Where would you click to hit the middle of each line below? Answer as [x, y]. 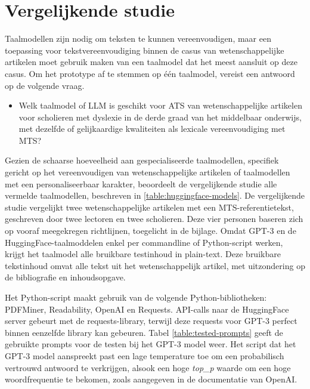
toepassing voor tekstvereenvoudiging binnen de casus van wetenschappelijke [145, 50]
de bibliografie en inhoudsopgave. [65, 277]
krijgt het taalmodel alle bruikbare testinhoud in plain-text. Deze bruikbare [143, 254]
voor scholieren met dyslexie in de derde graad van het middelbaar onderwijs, [160, 117]
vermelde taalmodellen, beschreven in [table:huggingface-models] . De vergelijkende [155, 195]
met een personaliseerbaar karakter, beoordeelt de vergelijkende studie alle [141, 183]
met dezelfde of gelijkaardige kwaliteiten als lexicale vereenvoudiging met [152, 129]
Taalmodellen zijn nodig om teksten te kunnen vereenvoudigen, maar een [138, 38]
